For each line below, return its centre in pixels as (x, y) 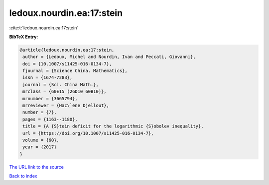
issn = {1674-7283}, (48, 78)
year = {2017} (40, 147)
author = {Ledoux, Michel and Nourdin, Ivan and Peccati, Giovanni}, (109, 57)
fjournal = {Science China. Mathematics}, (75, 71)
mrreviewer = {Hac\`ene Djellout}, (66, 106)
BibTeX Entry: (24, 37)
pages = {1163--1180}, (50, 119)
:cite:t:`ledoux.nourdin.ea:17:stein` (44, 28)
